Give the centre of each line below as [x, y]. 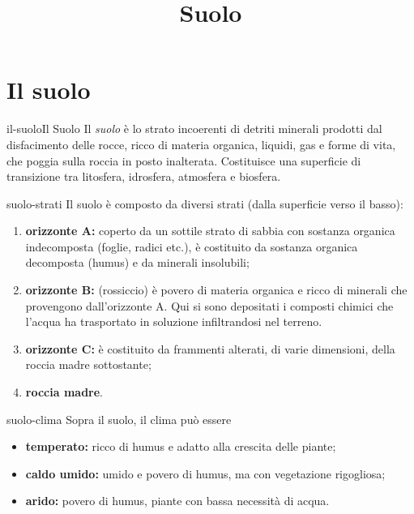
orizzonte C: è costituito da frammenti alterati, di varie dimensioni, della [210, 348]
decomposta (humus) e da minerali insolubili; [137, 262]
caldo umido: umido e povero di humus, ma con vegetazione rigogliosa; [205, 473]
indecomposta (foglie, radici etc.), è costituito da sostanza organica [192, 246]
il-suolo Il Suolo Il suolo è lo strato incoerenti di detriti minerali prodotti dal [194, 128]
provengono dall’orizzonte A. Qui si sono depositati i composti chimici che [209, 305]
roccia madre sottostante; [88, 364]
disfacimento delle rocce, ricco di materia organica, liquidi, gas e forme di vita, [201, 144]
